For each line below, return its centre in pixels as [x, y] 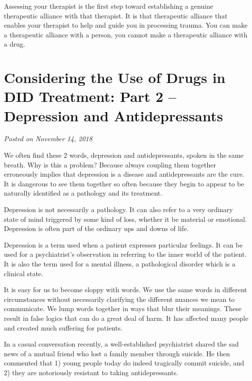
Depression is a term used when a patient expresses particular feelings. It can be [123, 244]
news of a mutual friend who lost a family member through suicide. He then [117, 353]
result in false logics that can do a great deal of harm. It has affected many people [126, 318]
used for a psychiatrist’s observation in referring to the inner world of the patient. [126, 254]
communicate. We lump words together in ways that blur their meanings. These [123, 308]
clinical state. [24, 273]
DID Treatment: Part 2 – [90, 96]
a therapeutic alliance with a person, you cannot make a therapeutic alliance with [126, 34]
